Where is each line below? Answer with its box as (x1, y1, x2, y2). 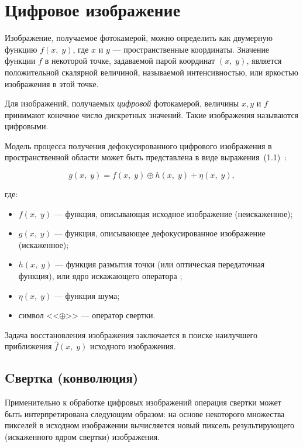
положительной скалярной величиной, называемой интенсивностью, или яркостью (5, 66, 298, 78)
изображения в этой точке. (5, 77, 99, 90)
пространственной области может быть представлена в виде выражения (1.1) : (5, 151, 287, 163)
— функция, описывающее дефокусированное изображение (54, 227, 266, 239)
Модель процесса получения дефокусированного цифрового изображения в (5, 139, 272, 152)
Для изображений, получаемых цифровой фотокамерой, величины (5, 97, 239, 109)
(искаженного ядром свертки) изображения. (5, 430, 160, 442)
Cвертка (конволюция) (5, 369, 139, 387)
